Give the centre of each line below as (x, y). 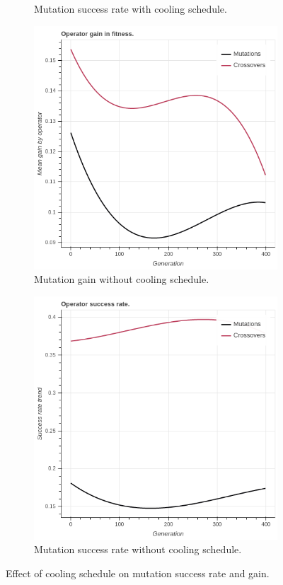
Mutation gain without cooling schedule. (122, 279)
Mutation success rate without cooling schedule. (138, 549)
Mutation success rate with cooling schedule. (131, 8)
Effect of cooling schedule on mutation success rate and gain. (138, 573)
